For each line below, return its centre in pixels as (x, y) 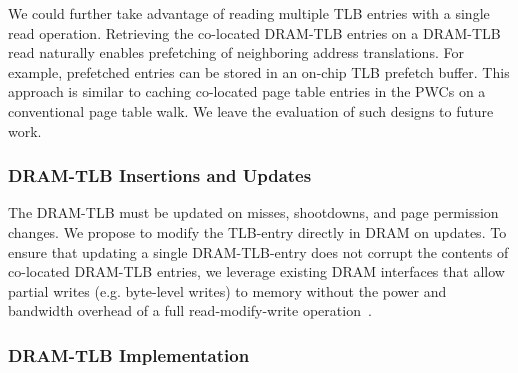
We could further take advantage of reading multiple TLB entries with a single (249, 13)
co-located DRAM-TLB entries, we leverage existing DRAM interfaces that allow (256, 271)
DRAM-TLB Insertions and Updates (160, 175)
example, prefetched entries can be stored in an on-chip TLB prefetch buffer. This (259, 71)
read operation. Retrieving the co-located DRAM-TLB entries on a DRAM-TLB (254, 32)
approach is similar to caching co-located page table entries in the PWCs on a (247, 91)
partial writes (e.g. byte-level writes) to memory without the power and (227, 290)
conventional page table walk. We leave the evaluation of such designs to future (251, 110)
